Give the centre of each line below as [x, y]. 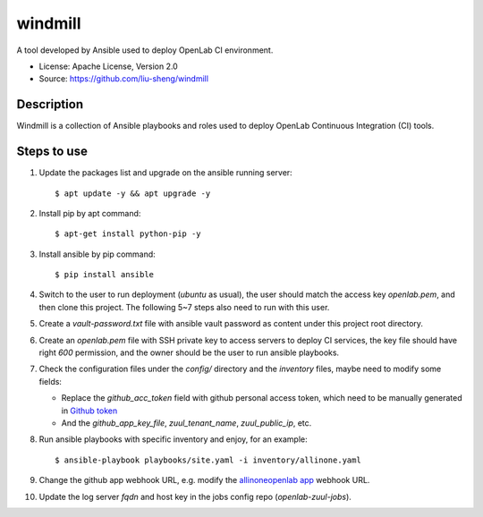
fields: [51, 381]
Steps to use [52, 152]
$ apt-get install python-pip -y [128, 234]
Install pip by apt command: [90, 213]
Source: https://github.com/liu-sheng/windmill [124, 79]
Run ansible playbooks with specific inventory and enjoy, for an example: [173, 439]
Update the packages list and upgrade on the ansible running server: [165, 173]
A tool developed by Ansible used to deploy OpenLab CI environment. [145, 50]
